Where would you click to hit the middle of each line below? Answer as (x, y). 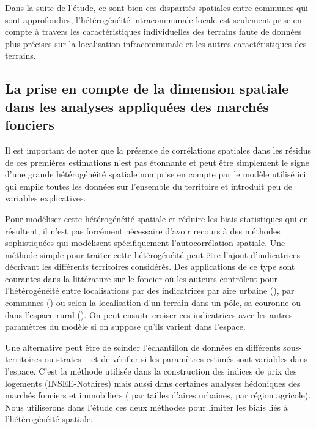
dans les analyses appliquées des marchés (137, 106)
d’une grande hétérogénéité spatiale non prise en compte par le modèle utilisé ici (156, 174)
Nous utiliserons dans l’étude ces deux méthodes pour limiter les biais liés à (146, 407)
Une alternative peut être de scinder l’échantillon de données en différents (143, 347)
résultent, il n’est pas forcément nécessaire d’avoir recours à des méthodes (143, 230)
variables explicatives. (46, 198)
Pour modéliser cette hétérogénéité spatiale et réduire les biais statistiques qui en (157, 218)
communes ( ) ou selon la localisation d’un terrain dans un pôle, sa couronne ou (153, 303)
